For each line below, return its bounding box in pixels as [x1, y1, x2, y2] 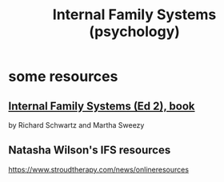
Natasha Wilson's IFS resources [8, 144, 171, 157]
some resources [8, 68, 118, 85]
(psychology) [89, 22, 180, 41]
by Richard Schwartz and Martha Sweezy [8, 121, 145, 129]
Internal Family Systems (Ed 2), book [8, 99, 195, 113]
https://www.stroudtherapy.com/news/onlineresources [8, 164, 190, 174]
